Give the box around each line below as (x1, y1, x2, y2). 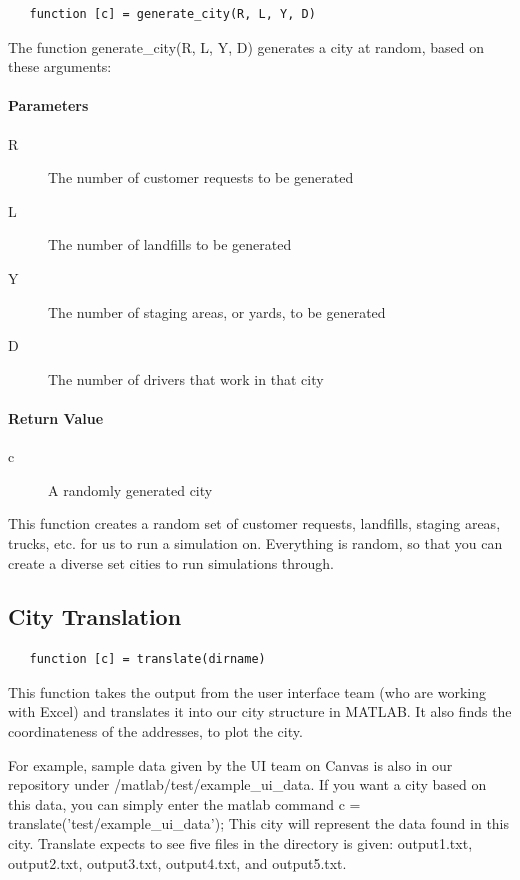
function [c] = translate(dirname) (29, 652, 266, 667)
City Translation (8, 601, 182, 632)
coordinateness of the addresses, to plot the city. (8, 721, 303, 742)
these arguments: (8, 56, 112, 77)
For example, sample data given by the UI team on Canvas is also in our (8, 754, 453, 775)
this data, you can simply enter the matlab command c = (8, 793, 361, 814)
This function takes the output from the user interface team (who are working (8, 681, 486, 702)
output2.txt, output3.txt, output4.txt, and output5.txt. (8, 852, 347, 873)
